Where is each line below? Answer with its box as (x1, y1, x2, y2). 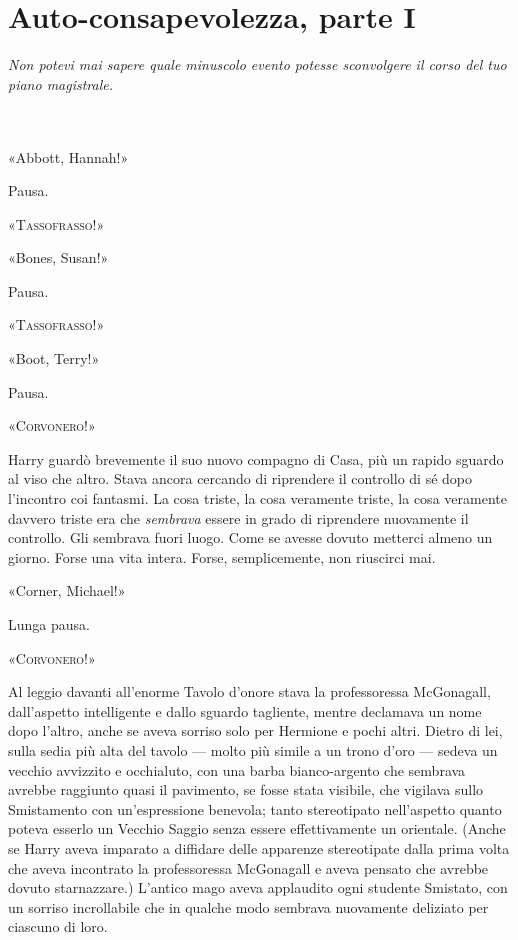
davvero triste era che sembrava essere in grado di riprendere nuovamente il (8, 507, 469, 528)
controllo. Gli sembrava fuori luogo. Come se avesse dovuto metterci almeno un (8, 527, 493, 548)
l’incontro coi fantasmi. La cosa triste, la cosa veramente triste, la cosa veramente (8, 488, 507, 509)
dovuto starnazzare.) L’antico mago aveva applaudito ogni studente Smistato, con (8, 877, 508, 898)
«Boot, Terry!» (8, 348, 100, 369)
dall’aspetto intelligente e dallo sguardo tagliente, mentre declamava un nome (8, 700, 482, 721)
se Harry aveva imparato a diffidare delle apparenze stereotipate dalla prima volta (8, 837, 510, 858)
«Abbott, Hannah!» (8, 146, 129, 167)
